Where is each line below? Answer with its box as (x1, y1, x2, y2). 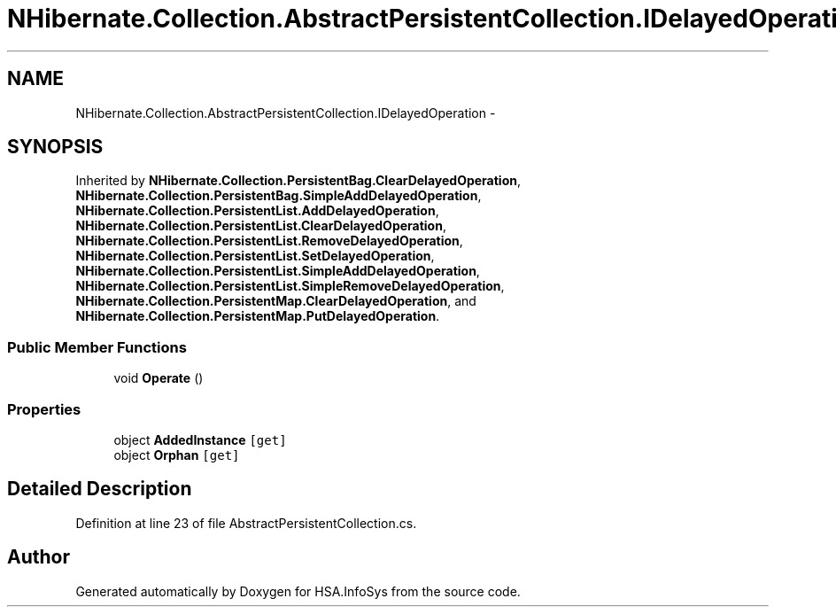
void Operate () (113, 370, 204, 386)
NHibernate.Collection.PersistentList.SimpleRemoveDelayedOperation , (75, 278, 505, 294)
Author (7, 546, 70, 569)
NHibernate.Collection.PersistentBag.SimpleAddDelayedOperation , (75, 188, 482, 204)
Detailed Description (7, 478, 192, 501)
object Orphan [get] (113, 447, 240, 462)
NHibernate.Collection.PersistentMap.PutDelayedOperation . (75, 308, 440, 324)
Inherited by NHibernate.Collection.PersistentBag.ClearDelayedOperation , (75, 173, 522, 189)
